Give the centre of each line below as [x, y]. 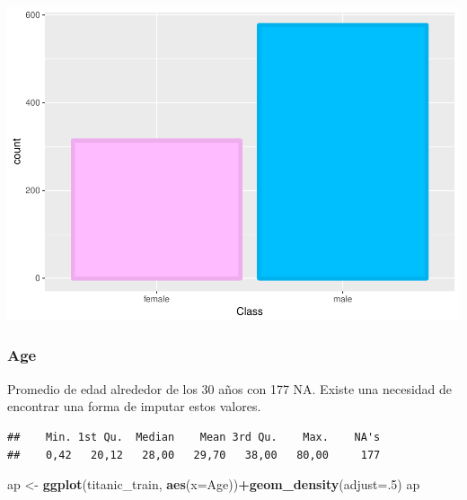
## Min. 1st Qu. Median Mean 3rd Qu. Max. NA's [194, 437]
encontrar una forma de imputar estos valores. [134, 406]
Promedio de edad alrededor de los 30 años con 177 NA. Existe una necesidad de [230, 388]
